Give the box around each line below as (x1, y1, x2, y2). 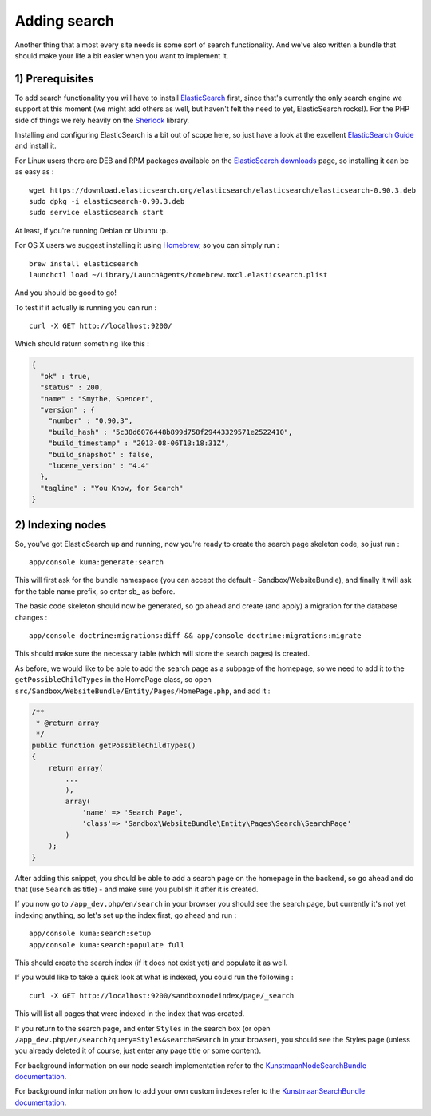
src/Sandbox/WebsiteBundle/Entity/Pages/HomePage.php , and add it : (14, 686, 271, 696)
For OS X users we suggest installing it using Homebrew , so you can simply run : (14, 241, 279, 250)
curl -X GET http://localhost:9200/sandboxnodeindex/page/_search (29, 991, 295, 1000)
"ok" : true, (40, 372, 91, 381)
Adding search (14, 12, 115, 30)
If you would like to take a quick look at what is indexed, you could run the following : (14, 972, 294, 982)
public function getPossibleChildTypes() (31, 740, 196, 750)
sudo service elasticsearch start (29, 208, 164, 217)
